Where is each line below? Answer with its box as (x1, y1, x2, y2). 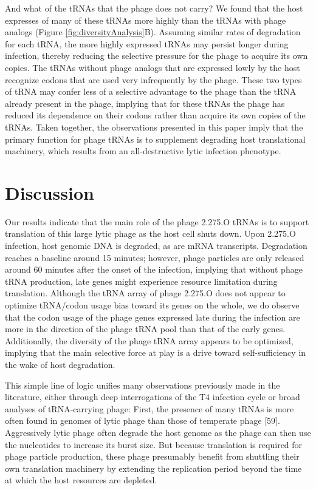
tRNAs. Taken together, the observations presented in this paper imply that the (5, 120, 303, 133)
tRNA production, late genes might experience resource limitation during (5, 274, 278, 287)
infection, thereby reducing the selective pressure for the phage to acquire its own (5, 49, 308, 62)
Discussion (5, 180, 94, 205)
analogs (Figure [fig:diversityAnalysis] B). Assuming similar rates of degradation (5, 26, 301, 38)
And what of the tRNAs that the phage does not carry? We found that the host (5, 2, 303, 14)
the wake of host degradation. (5, 358, 115, 370)
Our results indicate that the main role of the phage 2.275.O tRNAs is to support (5, 215, 309, 228)
